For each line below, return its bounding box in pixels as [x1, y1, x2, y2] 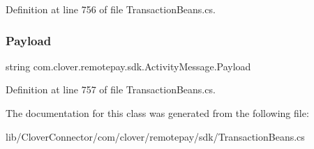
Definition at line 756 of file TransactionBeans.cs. [6, 2, 216, 16]
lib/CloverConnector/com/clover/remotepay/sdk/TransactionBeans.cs [6, 129, 305, 143]
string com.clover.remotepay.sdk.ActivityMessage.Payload [6, 58, 251, 73]
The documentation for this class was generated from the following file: [6, 106, 309, 120]
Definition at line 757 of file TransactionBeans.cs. [6, 82, 216, 97]
